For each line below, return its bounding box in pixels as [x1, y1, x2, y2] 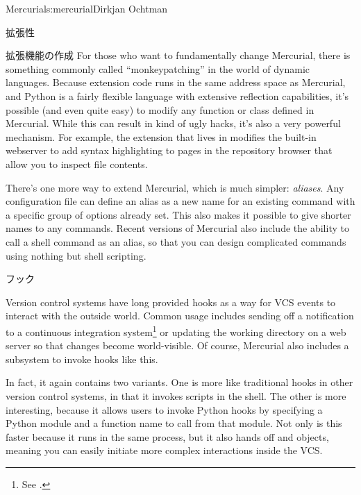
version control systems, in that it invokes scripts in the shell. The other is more [6, 388, 346, 403]
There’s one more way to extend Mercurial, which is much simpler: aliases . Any [6, 180, 344, 194]
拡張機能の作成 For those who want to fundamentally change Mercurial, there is [6, 48, 351, 62]
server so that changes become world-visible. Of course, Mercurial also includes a [6, 338, 349, 353]
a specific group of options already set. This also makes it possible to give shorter [6, 207, 351, 221]
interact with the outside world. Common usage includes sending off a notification [6, 308, 354, 323]
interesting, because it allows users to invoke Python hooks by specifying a [6, 402, 323, 417]
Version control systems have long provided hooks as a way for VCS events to [6, 294, 336, 309]
